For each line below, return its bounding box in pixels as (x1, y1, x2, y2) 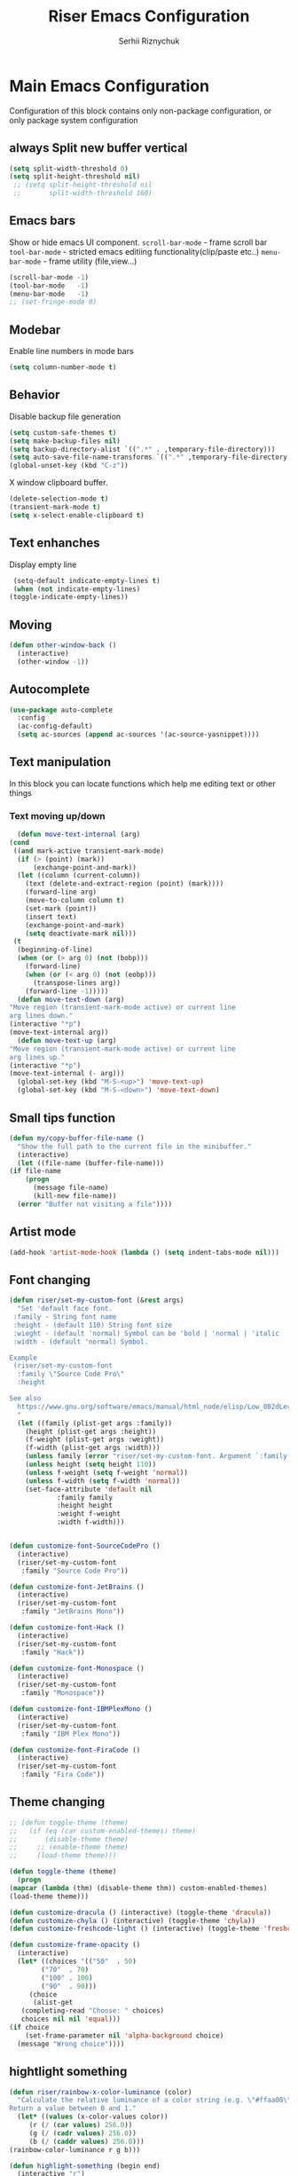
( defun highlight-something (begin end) (9, 2161, 161, 2171)
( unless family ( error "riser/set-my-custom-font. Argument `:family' (25, 1452, 292, 1461)
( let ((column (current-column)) (17, 871, 141, 880)
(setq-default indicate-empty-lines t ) (12, 576, 161, 585)
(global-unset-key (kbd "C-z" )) (9, 461, 129, 470)
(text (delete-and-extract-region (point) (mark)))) (25, 879, 224, 888)
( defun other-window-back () (9, 641, 117, 650)
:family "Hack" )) (20, 1648, 86, 1657)
